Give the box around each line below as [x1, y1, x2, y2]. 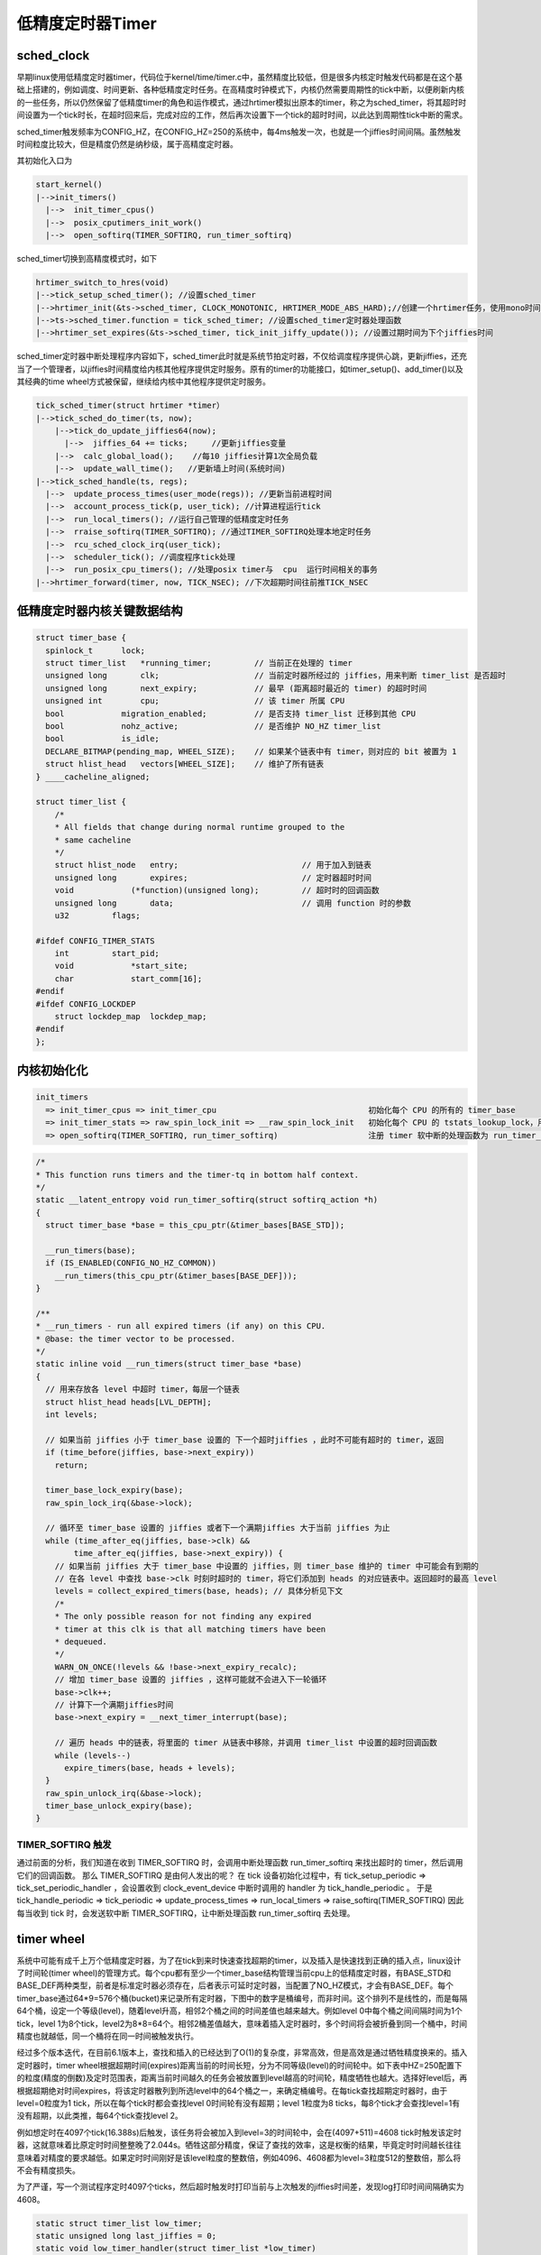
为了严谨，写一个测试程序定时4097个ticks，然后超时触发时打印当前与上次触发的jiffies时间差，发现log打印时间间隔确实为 [16, 2181, 464, 2192]
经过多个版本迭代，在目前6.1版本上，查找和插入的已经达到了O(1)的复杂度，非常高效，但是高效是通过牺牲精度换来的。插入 [16, 2048, 468, 2058]
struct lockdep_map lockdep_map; [54, 1011, 207, 1022]
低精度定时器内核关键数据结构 [16, 603, 183, 619]
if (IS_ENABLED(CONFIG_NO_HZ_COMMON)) [45, 1258, 216, 1268]
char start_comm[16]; [54, 973, 203, 983]
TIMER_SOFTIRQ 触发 [16, 1838, 112, 1851]
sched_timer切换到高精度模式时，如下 [16, 253, 158, 263]
